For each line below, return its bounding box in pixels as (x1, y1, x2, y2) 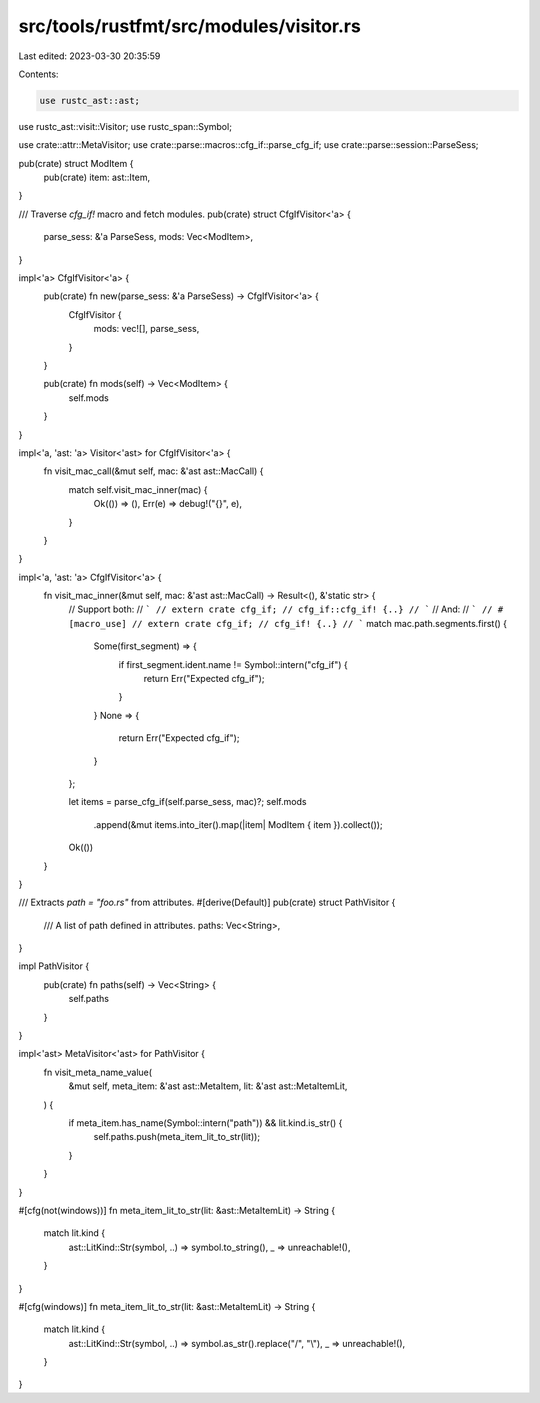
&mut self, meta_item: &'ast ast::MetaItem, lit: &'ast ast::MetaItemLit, (68, 1080, 348, 1092)
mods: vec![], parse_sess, (93, 323, 200, 335)
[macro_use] (68, 618, 127, 629)
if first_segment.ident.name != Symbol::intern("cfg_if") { (118, 658, 349, 670)
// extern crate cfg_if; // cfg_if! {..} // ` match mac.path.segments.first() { (131, 617, 508, 629)
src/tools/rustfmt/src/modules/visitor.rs (18, 15, 362, 37)
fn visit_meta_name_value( (43, 1066, 153, 1078)
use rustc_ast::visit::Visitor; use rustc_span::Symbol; (18, 120, 232, 132)
